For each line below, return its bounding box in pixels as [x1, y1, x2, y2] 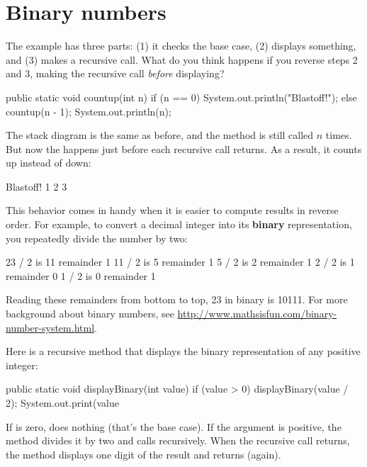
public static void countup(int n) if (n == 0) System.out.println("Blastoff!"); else [6, 89, 357, 104]
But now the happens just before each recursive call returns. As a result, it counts [6, 141, 362, 156]
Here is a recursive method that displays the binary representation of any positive [6, 344, 361, 359]
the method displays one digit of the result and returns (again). [6, 446, 281, 461]
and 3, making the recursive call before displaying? [6, 66, 225, 81]
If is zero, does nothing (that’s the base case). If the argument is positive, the [6, 419, 341, 434]
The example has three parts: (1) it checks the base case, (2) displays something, [6, 38, 356, 53]
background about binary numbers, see [6, 306, 174, 321]
